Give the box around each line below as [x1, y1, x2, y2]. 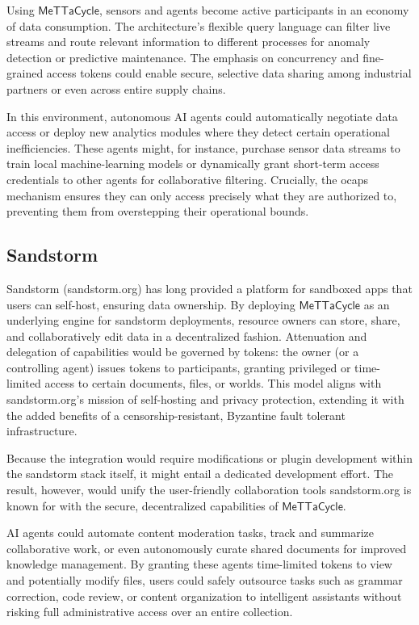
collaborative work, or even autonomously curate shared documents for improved [6, 539, 407, 556]
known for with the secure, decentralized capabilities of [6, 497, 279, 514]
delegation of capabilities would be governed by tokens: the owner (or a [6, 343, 359, 360]
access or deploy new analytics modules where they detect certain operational [6, 124, 390, 141]
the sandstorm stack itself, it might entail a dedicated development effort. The [6, 465, 394, 482]
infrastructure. [6, 422, 78, 439]
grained [6, 65, 44, 82]
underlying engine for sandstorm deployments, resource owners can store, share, [6, 312, 400, 329]
